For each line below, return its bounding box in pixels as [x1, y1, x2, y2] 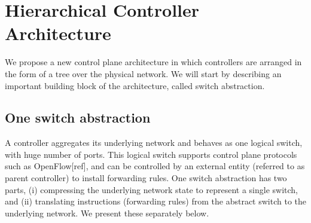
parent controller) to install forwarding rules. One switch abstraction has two [5, 172, 287, 184]
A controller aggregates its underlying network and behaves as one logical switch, [5, 136, 303, 149]
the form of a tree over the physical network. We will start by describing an [5, 67, 282, 80]
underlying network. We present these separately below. [5, 206, 209, 219]
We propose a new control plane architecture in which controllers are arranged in [5, 56, 302, 68]
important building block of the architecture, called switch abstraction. [5, 79, 265, 91]
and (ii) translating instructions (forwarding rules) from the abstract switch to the [5, 195, 306, 207]
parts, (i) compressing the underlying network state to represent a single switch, [5, 183, 298, 195]
